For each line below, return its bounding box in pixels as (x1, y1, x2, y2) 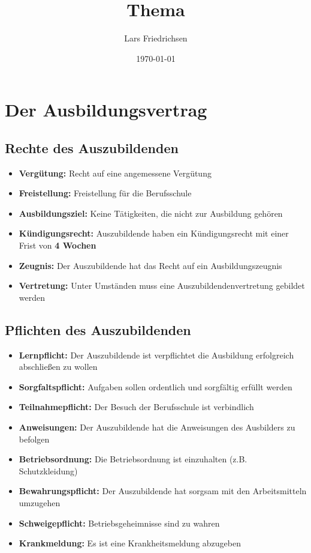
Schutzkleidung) (19, 464, 78, 477)
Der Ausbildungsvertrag (5, 97, 207, 122)
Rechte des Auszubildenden (5, 138, 179, 157)
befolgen (19, 432, 50, 445)
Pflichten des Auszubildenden (5, 320, 191, 339)
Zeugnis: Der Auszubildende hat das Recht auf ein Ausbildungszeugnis (19, 259, 282, 271)
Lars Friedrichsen (124, 32, 188, 44)
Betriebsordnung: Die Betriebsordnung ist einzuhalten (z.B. (19, 453, 247, 465)
